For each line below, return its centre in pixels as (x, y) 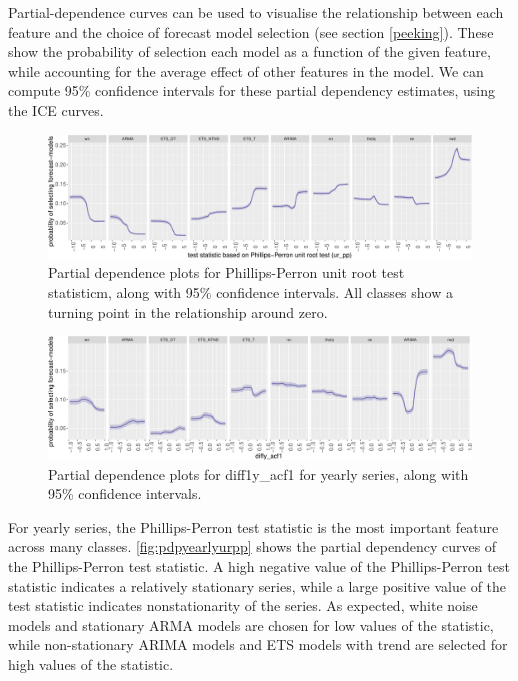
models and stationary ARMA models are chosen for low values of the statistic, (251, 624)
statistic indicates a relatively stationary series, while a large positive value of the (257, 585)
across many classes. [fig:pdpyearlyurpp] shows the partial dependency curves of (252, 546)
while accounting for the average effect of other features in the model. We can (246, 70)
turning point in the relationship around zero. (188, 311)
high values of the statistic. (91, 663)
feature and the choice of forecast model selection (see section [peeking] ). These (251, 31)
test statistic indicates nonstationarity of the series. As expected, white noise (243, 605)
